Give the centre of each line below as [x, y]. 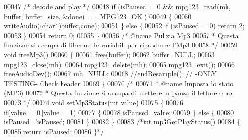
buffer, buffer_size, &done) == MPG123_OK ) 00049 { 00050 [98, 16]
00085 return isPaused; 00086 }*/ [54, 131]
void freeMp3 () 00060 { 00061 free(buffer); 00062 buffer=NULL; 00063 [109, 54]
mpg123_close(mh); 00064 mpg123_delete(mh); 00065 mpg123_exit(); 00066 [119, 64]
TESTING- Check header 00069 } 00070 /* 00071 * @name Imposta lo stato [119, 83]
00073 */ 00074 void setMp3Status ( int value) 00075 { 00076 [93, 102]
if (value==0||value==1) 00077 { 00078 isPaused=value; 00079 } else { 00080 [119, 112]
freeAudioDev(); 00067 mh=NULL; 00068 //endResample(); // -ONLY [110, 74]
